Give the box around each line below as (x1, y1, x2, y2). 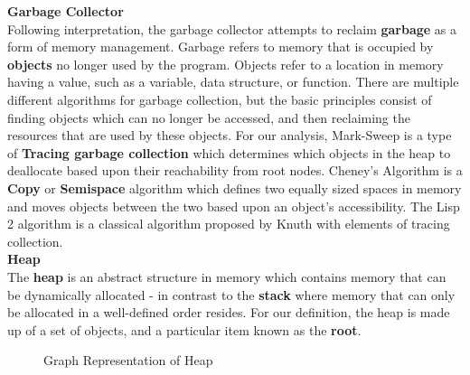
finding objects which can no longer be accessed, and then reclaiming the (7, 108, 410, 127)
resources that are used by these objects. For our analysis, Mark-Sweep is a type (7, 126, 452, 145)
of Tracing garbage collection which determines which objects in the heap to (7, 143, 451, 162)
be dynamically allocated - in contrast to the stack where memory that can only (7, 285, 456, 304)
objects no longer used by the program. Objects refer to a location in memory (7, 54, 444, 73)
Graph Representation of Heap (43, 351, 213, 370)
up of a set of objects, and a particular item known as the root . (7, 320, 362, 339)
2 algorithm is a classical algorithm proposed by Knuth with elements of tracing (7, 214, 450, 233)
